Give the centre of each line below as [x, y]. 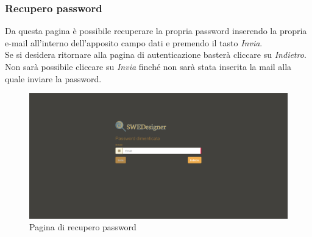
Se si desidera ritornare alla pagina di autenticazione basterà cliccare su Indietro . [156, 55]
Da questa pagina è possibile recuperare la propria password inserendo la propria [156, 31]
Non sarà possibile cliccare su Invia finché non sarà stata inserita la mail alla [148, 66]
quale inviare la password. [53, 78]
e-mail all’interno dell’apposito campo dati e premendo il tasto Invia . [134, 42]
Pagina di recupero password [83, 227]
